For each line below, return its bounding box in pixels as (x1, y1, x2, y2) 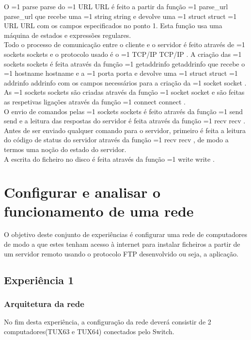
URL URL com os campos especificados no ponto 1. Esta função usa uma (4, 20, 222, 31)
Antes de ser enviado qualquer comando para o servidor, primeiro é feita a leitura (4, 125, 246, 135)
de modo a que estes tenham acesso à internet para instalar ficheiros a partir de (4, 239, 240, 249)
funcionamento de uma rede (4, 201, 194, 221)
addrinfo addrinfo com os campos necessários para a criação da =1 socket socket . (4, 77, 247, 87)
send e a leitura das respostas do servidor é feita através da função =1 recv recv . (4, 116, 246, 126)
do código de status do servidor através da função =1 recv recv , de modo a (4, 135, 229, 145)
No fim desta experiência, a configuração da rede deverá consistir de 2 (4, 317, 211, 327)
